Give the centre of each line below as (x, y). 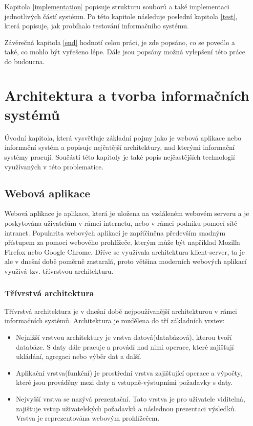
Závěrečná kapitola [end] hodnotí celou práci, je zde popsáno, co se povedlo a (120, 42)
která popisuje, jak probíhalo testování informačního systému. (97, 26)
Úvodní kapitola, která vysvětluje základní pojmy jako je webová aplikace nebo (123, 137)
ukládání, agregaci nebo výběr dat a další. (79, 356)
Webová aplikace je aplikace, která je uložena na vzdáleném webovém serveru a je (127, 213)
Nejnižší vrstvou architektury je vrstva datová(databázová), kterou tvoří (124, 337)
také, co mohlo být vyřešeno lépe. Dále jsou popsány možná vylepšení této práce (125, 52)
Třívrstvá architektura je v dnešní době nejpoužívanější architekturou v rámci (121, 311)
